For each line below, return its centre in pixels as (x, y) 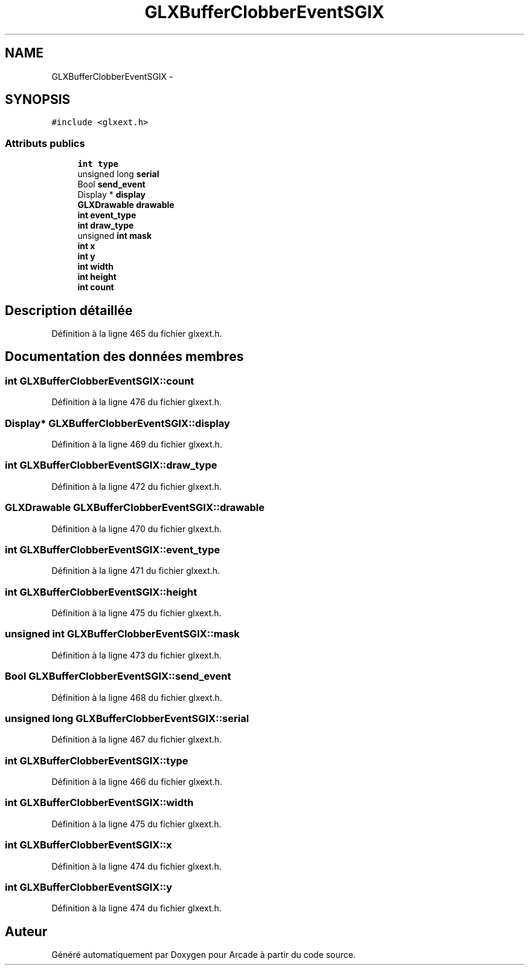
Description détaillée (69, 310)
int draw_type (106, 226)
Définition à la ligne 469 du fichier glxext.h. (137, 444)
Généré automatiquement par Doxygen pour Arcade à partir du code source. (204, 955)
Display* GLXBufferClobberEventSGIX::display (117, 423)
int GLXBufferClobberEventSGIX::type (97, 760)
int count (96, 287)
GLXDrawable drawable (126, 205)
